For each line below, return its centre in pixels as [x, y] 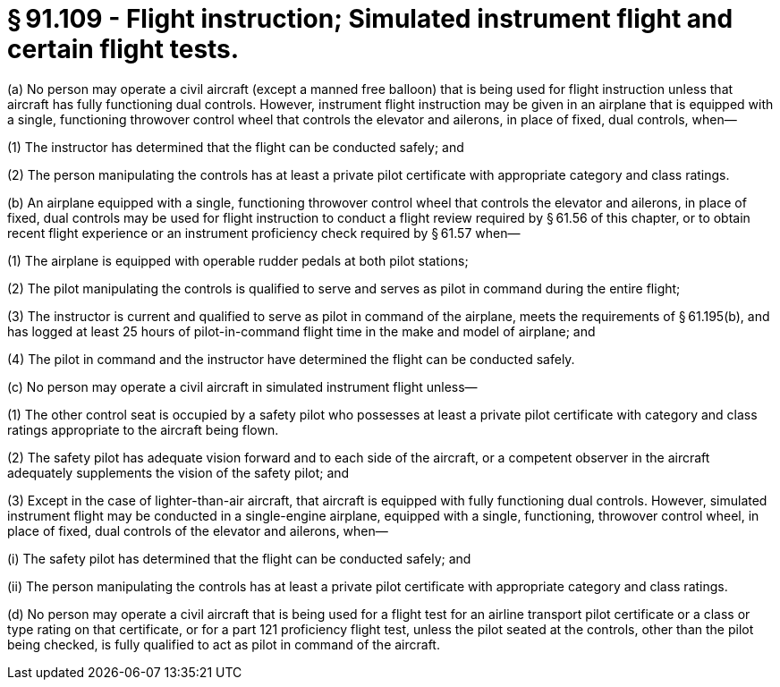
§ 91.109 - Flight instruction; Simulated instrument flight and [370, 19]
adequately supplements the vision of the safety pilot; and [178, 472]
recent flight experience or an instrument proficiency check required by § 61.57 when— [264, 233]
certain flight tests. [123, 49]
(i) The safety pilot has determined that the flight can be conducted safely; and [239, 558]
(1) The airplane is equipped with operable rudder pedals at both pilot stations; [238, 260]
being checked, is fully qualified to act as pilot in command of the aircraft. [224, 644]
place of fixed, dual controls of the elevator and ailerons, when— [198, 530]
